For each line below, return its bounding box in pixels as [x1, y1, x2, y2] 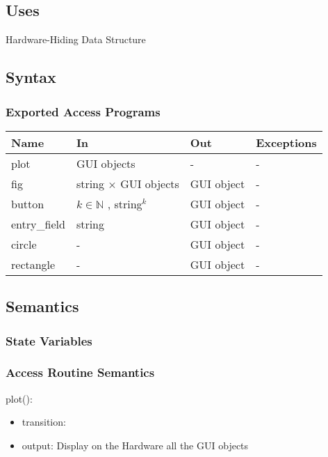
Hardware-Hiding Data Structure [6, 32, 146, 47]
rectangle [11, 256, 56, 272]
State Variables [6, 332, 92, 349]
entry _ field [11, 215, 65, 232]
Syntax [6, 66, 56, 88]
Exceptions [256, 134, 317, 150]
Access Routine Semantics [6, 364, 155, 381]
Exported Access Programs [6, 102, 161, 120]
